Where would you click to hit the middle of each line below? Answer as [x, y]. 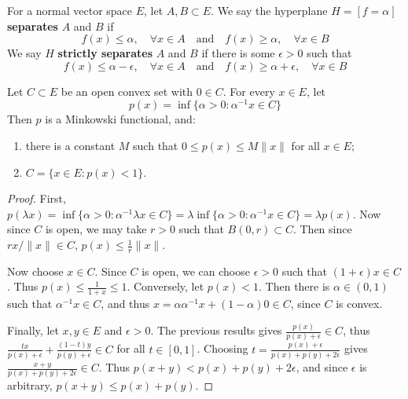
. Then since [322, 229]
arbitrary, [30, 385]
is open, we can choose [196, 271]
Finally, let [33, 330]
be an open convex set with [127, 91]
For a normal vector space [70, 10]
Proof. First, [37, 198]
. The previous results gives [216, 330]
